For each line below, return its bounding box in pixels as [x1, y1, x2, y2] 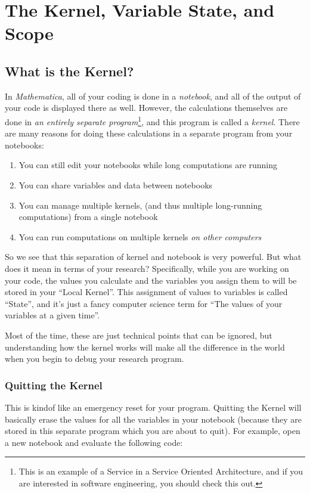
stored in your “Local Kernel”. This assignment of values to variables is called [5, 286, 288, 298]
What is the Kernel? [5, 61, 134, 80]
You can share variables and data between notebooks [18, 178, 213, 191]
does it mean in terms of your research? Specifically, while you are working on [5, 262, 289, 274]
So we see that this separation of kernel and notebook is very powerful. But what [5, 250, 302, 263]
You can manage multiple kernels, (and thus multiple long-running [18, 199, 262, 211]
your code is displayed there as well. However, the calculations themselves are [5, 101, 288, 114]
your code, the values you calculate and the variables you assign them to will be [5, 274, 297, 286]
